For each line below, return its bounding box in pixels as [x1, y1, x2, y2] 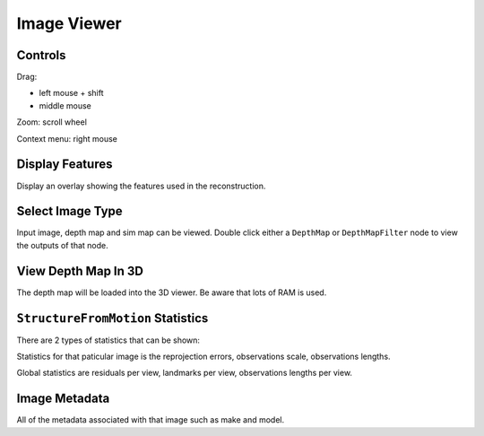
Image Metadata [16, 391, 110, 406]
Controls [16, 48, 66, 63]
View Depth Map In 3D [16, 263, 143, 278]
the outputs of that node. [16, 240, 109, 250]
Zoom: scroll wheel [16, 117, 87, 127]
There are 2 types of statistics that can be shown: [16, 335, 201, 345]
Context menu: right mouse [16, 133, 118, 144]
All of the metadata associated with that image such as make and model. [16, 414, 285, 425]
